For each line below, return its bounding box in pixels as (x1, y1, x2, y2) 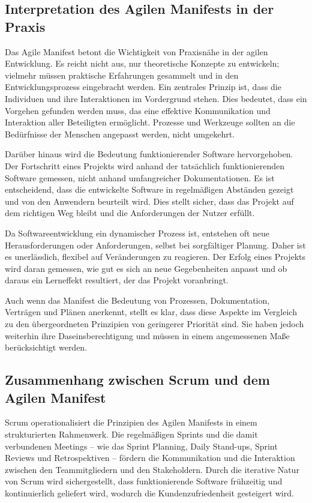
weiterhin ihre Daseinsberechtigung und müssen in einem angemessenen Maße (5, 329, 290, 342)
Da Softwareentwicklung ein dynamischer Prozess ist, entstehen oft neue (5, 226, 270, 239)
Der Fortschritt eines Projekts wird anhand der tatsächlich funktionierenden (5, 159, 284, 172)
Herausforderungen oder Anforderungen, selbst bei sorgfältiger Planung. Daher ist (5, 238, 306, 251)
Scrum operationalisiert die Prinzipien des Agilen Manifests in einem (5, 416, 257, 429)
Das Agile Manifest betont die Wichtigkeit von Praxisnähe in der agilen (5, 45, 268, 58)
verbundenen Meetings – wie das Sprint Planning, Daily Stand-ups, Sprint (5, 439, 278, 452)
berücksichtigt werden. (5, 341, 88, 354)
